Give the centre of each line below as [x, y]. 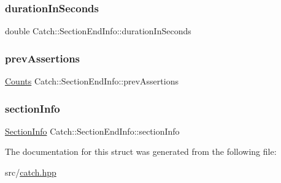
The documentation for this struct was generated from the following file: [141, 151]
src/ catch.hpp [31, 172]
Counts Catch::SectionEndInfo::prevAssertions [92, 81]
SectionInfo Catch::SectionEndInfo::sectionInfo [92, 131]
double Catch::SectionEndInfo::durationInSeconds [98, 31]
